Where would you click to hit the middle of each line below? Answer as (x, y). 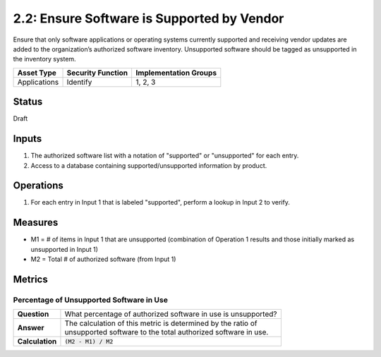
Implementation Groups (176, 73)
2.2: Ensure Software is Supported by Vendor (149, 18)
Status (28, 102)
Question (33, 314)
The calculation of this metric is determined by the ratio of (161, 323)
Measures (36, 223)
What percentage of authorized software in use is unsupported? (171, 314)
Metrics (31, 279)
